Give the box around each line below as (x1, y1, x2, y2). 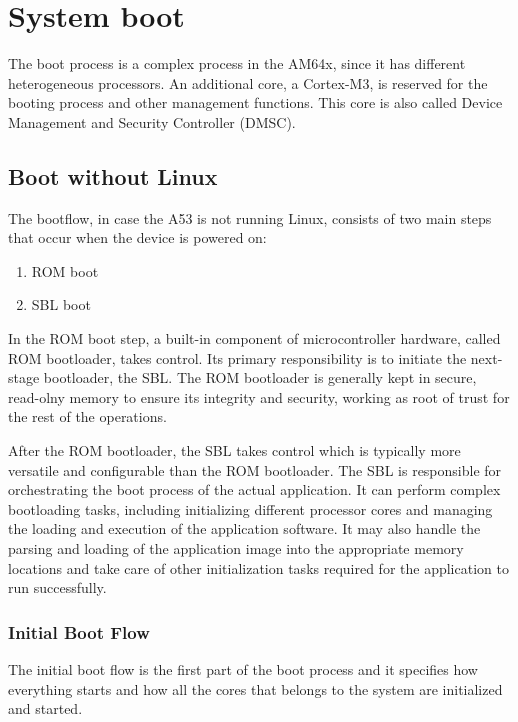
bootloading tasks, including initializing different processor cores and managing (8, 498, 493, 519)
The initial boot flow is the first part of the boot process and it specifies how (8, 659, 478, 680)
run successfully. (8, 577, 107, 598)
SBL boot (31, 294, 91, 315)
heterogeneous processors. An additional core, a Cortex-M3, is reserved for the (8, 72, 488, 93)
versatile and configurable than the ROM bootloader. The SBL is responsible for (8, 459, 502, 480)
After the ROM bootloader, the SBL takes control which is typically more (8, 440, 461, 461)
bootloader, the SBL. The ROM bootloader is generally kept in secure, (43, 367, 477, 388)
